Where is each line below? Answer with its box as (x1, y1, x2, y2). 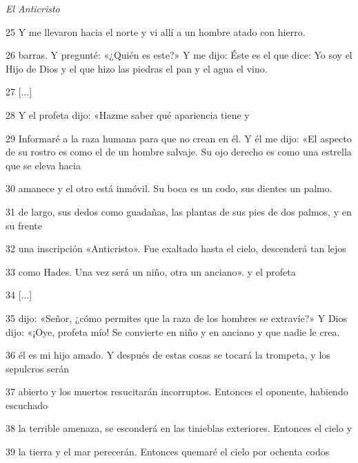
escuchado (6, 397, 48, 412)
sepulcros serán (6, 361, 70, 375)
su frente (6, 218, 43, 232)
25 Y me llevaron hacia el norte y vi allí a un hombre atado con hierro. (6, 24, 306, 39)
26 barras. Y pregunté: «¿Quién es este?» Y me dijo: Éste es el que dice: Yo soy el (6, 48, 352, 62)
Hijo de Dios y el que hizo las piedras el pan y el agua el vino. (6, 61, 268, 75)
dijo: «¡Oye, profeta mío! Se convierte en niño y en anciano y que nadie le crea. (6, 324, 340, 339)
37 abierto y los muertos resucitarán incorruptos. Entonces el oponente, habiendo (6, 384, 348, 399)
